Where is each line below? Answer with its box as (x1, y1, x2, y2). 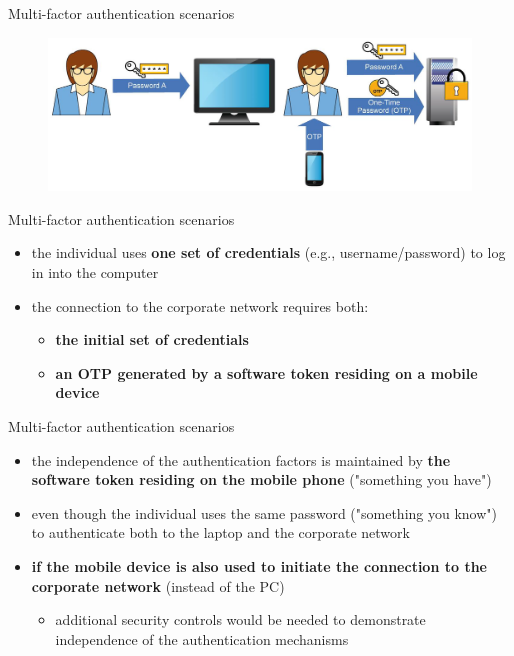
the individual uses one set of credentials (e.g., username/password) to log (31, 242, 506, 263)
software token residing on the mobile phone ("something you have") (31, 469, 492, 490)
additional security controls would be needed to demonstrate (55, 609, 426, 630)
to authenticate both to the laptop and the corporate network (31, 522, 410, 543)
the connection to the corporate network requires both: (31, 295, 369, 316)
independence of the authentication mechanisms (55, 628, 349, 649)
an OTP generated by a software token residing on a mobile (55, 362, 478, 383)
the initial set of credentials (55, 329, 249, 350)
